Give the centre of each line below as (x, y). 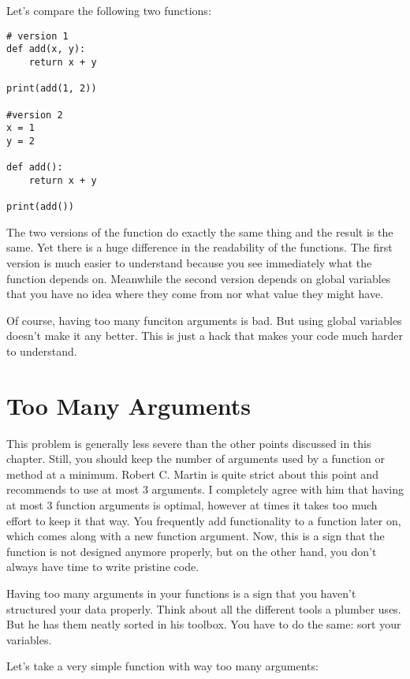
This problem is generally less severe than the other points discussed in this (189, 443)
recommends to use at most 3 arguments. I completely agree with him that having (205, 489)
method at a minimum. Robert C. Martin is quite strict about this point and (192, 474)
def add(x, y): (46, 49)
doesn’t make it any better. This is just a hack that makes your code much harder (205, 336)
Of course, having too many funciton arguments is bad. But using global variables (204, 320)
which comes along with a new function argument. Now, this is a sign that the (196, 536)
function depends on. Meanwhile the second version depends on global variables (199, 278)
